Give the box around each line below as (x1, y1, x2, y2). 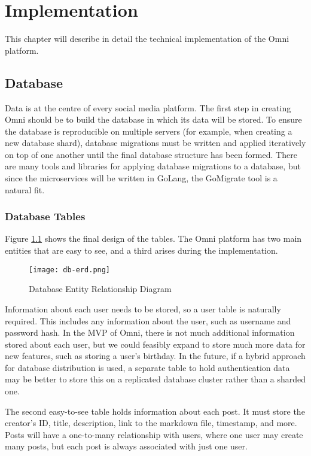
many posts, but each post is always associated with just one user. (5, 440, 248, 452)
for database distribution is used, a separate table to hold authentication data (5, 361, 290, 373)
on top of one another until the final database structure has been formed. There (5, 148, 297, 160)
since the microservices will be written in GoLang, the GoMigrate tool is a (5, 172, 278, 184)
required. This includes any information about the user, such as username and (5, 314, 291, 327)
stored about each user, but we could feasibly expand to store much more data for (5, 338, 306, 350)
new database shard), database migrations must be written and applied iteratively (5, 136, 306, 149)
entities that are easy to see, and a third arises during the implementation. (5, 244, 278, 257)
